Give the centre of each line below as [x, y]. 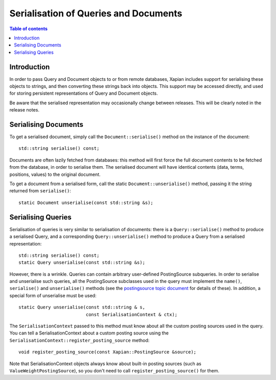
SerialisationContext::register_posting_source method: [79, 340]
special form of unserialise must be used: [53, 295]
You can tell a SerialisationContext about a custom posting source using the [89, 333]
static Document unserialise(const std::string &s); [86, 203]
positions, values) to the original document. [55, 174]
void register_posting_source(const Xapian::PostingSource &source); [108, 352]
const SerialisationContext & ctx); [132, 314]
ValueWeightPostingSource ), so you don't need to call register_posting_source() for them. [114, 370]
